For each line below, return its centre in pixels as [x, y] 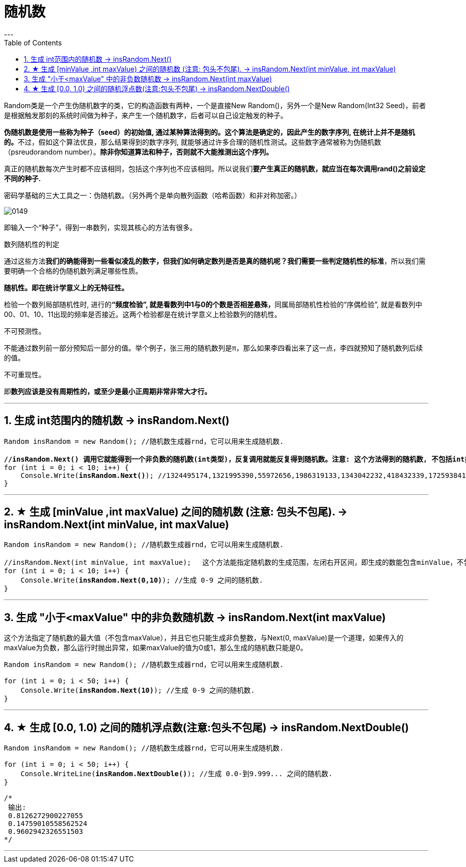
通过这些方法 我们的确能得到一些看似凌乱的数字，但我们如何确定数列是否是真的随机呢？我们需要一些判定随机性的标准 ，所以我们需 [215, 261]
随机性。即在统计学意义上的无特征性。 [66, 287]
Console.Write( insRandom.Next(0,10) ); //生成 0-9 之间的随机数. [142, 580]
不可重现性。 [25, 374]
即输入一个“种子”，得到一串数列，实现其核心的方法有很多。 [100, 227]
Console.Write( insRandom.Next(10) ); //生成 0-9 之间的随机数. [138, 690]
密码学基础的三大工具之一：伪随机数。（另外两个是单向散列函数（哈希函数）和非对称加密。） [153, 195]
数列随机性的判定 [32, 244]
